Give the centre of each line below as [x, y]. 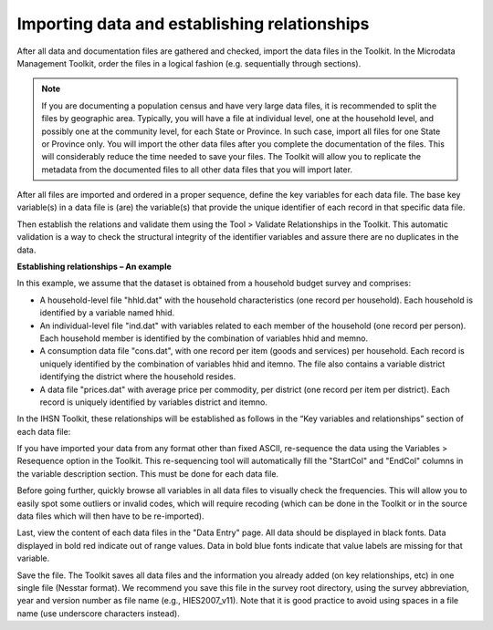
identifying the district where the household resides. [138, 377]
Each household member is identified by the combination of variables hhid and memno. [204, 338]
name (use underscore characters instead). [98, 613]
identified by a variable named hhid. [107, 313]
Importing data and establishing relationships [193, 24]
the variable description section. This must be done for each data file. [147, 473]
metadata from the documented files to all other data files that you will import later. [197, 170]
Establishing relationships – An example [94, 267]
